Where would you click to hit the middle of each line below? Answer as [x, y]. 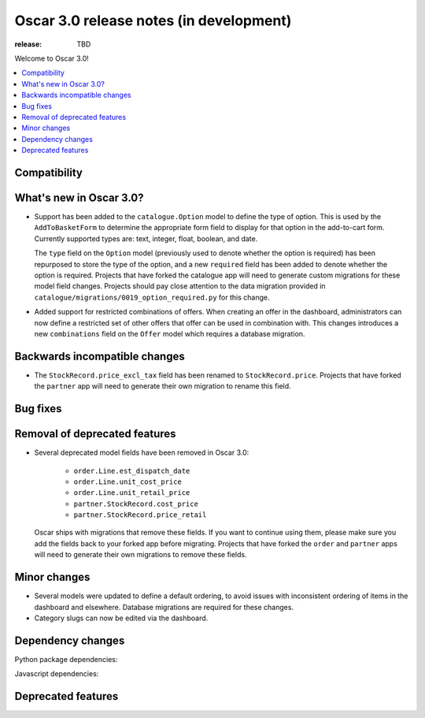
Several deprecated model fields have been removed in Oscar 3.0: [142, 452]
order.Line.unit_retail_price [132, 493]
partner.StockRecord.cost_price [136, 504]
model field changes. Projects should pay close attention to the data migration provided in [180, 286]
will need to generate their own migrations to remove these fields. [140, 555]
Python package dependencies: [66, 659]
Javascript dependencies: [57, 674]
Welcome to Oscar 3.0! [52, 58]
